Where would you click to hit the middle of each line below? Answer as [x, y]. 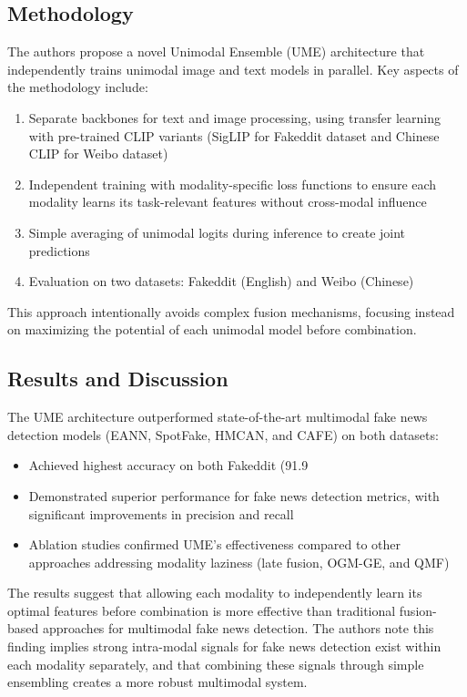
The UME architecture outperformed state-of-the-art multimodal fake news [218, 417]
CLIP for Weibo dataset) [98, 154]
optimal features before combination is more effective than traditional [202, 610]
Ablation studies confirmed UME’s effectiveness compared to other [215, 544]
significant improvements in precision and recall [161, 513]
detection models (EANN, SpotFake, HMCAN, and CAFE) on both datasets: [223, 434]
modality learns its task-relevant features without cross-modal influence [228, 202]
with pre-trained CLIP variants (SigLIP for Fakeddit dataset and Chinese [234, 135]
